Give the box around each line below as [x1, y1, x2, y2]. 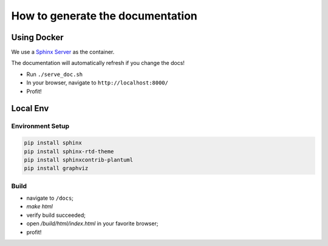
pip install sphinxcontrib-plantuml [24, 156, 134, 163]
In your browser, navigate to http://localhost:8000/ [26, 79, 168, 86]
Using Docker [11, 32, 64, 43]
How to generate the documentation [11, 9, 197, 22]
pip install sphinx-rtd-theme [24, 148, 114, 155]
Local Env [11, 103, 49, 114]
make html [26, 203, 53, 210]
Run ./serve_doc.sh [26, 70, 83, 78]
